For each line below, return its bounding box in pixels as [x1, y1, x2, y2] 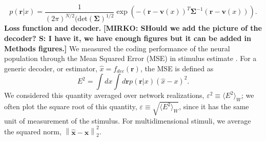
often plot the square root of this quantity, [4, 101, 137, 112]
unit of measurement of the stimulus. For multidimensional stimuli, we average [4, 115, 251, 126]
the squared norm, [4, 126, 62, 137]
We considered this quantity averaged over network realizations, [4, 90, 204, 100]
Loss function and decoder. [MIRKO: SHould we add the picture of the [4, 23, 262, 33]
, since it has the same [179, 101, 249, 112]
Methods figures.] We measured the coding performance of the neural [4, 43, 230, 53]
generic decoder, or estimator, [4, 63, 97, 73]
